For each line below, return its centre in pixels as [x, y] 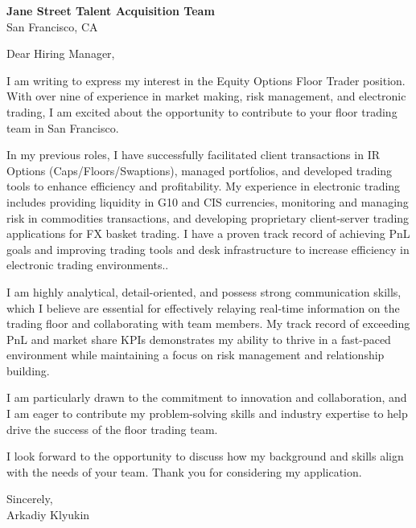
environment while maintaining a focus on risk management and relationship [196, 355]
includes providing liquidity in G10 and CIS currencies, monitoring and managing [208, 201]
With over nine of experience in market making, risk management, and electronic [206, 96]
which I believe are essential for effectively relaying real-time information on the [203, 307]
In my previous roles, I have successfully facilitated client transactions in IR [193, 155]
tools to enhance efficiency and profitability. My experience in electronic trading [204, 186]
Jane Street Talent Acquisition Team [111, 10]
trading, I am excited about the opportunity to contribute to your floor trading [202, 111]
